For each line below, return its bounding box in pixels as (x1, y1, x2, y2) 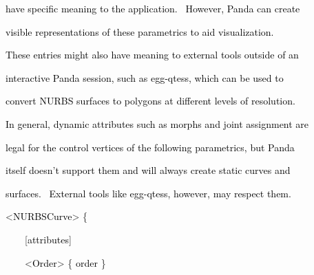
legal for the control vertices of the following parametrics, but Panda (6, 140, 295, 154)
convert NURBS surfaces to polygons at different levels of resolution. (6, 93, 295, 108)
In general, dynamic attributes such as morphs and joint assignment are (6, 116, 309, 131)
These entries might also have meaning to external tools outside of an (6, 47, 299, 62)
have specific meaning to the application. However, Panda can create (6, 1, 300, 15)
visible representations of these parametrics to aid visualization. (6, 24, 274, 38)
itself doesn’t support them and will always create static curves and (6, 163, 291, 177)
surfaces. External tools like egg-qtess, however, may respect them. (6, 186, 291, 200)
